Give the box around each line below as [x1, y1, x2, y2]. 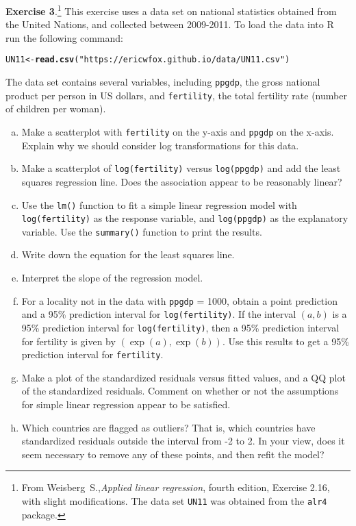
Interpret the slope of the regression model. [21, 271, 203, 285]
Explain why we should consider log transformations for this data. [21, 138, 299, 152]
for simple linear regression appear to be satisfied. [21, 397, 231, 412]
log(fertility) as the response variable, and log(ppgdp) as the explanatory [21, 211, 348, 225]
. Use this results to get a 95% [222, 334, 349, 348]
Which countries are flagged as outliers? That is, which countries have [21, 420, 316, 434]
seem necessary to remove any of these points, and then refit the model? [21, 447, 325, 461]
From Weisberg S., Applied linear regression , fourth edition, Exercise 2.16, [21, 480, 330, 494]
